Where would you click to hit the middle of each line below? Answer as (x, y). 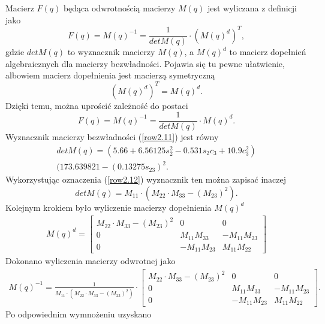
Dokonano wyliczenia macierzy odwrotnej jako (91, 261)
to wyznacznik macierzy (111, 52)
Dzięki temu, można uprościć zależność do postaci (97, 105)
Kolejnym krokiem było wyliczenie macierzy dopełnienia (109, 207)
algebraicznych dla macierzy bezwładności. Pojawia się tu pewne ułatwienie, (145, 63)
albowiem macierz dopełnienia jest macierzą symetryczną (110, 75)
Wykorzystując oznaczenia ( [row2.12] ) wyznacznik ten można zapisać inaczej (146, 179)
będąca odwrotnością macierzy (119, 8)
